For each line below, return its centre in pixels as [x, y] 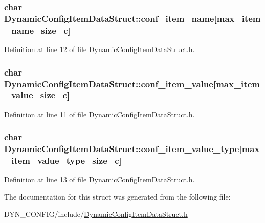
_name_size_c [36, 30]
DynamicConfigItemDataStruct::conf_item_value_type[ [123, 149]
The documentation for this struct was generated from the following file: [117, 196]
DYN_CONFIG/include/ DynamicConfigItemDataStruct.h [96, 214]
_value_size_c [36, 95]
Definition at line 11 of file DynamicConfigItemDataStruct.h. [100, 114]
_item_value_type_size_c [62, 160]
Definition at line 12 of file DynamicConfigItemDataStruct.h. [100, 49]
